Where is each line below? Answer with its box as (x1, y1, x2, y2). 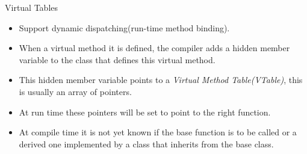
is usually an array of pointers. (19, 85, 132, 97)
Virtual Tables (5, 1, 58, 13)
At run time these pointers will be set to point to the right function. (19, 105, 271, 118)
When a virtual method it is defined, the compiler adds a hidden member (19, 42, 290, 54)
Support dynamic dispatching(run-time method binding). (19, 21, 230, 34)
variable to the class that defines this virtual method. (19, 53, 216, 66)
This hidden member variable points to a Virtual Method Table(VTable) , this (19, 73, 303, 86)
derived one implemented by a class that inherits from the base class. (19, 137, 274, 150)
